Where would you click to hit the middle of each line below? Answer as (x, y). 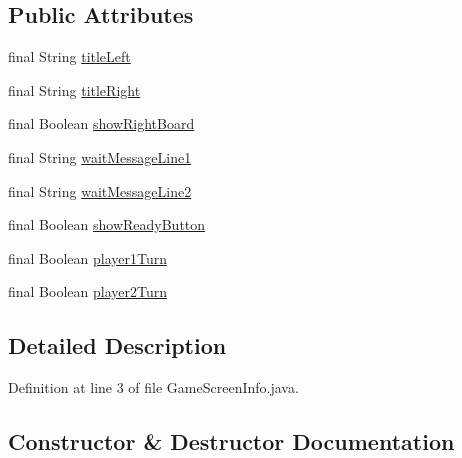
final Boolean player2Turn (87, 291)
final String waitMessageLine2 (100, 190)
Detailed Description (117, 345)
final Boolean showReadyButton (107, 224)
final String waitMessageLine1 (100, 156)
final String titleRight (74, 89)
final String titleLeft (69, 56)
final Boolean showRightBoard (101, 123)
